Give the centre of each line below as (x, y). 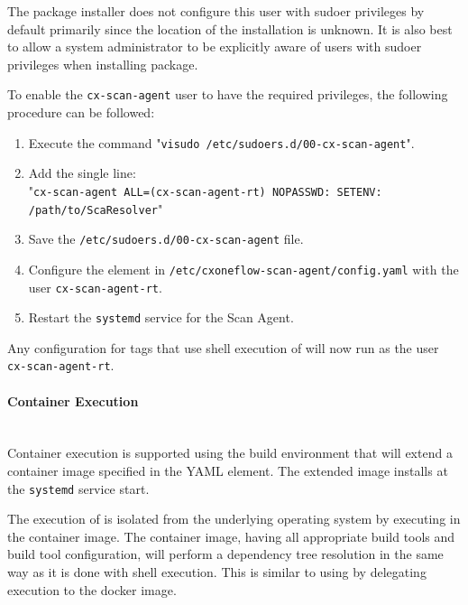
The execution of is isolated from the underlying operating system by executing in (234, 519)
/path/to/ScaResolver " (96, 208)
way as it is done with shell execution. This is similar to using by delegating (217, 572)
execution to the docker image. (92, 589)
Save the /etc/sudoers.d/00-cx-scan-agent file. (166, 239)
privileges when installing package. (103, 64)
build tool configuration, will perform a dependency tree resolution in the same (225, 554)
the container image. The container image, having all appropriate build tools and (231, 536)
